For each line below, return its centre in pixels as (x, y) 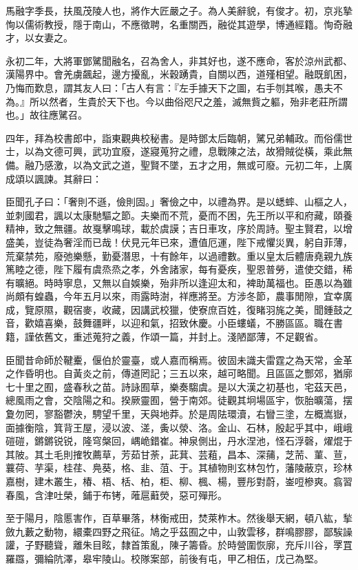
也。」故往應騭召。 (46, 115)
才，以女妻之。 (39, 38)
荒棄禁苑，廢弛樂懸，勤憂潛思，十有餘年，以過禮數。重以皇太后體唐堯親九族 (179, 255)
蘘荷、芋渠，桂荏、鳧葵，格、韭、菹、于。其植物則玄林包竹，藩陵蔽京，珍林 (179, 468)
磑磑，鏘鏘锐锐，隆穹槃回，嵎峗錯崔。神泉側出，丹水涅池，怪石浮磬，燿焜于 (179, 441)
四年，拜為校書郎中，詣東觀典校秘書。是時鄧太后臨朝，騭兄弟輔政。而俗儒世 (179, 138)
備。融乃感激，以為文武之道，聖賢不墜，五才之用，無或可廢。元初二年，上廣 (179, 164)
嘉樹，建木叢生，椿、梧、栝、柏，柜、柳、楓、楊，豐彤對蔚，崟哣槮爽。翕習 (179, 481)
